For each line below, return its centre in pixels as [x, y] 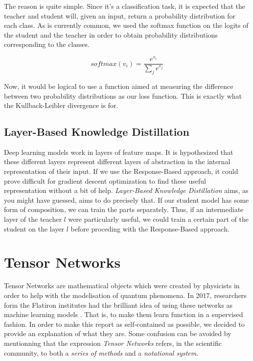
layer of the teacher [33, 219]
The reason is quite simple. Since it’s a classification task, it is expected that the [125, 6]
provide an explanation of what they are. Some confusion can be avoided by [118, 333]
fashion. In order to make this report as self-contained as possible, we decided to [124, 324]
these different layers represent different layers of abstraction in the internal [117, 161]
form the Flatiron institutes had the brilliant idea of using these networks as [118, 305]
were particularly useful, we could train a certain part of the [159, 219]
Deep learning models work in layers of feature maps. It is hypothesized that [119, 152]
